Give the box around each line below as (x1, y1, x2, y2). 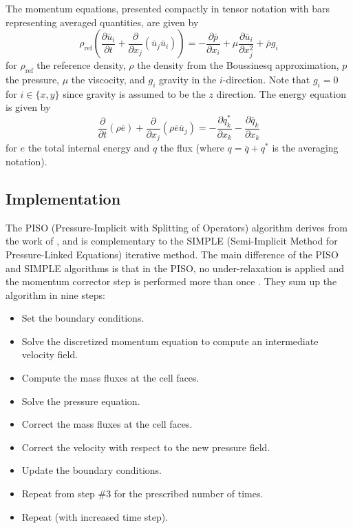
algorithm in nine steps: (6, 287, 105, 302)
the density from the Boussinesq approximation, (137, 58, 339, 72)
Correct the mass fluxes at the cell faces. (21, 417, 193, 431)
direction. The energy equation (216, 86, 346, 101)
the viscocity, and (71, 72, 145, 86)
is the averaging (272, 141, 339, 155)
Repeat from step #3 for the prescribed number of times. (21, 486, 264, 501)
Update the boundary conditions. (21, 463, 162, 477)
